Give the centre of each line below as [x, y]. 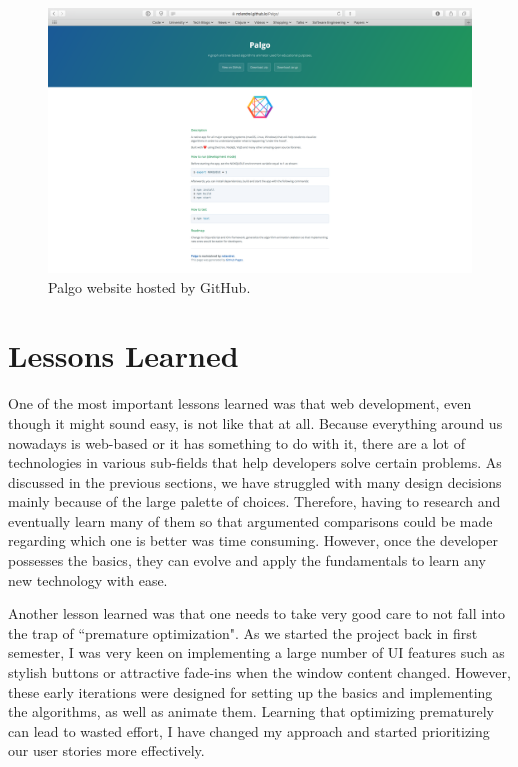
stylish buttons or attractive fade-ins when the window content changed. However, [259, 672]
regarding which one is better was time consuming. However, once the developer [253, 540]
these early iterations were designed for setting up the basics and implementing [250, 691]
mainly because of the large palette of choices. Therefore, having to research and [254, 501]
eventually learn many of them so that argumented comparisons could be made [250, 520]
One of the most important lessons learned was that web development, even [240, 403]
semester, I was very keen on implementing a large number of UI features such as [256, 652]
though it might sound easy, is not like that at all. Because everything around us [255, 422]
